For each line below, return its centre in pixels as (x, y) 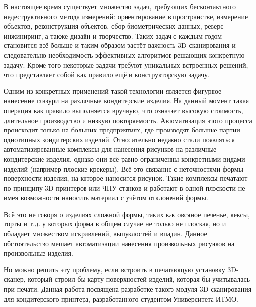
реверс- (215, 26)
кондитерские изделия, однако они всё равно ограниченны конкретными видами (125, 158)
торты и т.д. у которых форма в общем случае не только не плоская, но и (115, 224)
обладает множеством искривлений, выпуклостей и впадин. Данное (106, 234)
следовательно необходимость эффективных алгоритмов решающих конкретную (124, 55)
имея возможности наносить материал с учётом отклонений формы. (106, 197)
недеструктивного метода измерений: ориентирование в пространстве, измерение (126, 16)
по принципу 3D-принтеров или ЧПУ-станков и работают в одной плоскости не (125, 188)
